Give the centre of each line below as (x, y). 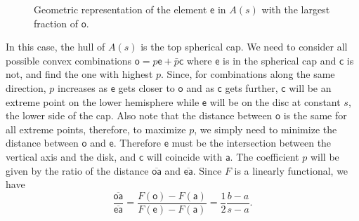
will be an (310, 87)
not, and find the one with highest (79, 74)
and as (200, 87)
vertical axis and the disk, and (71, 156)
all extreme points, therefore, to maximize (96, 129)
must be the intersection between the (252, 143)
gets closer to (146, 87)
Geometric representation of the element (120, 9)
